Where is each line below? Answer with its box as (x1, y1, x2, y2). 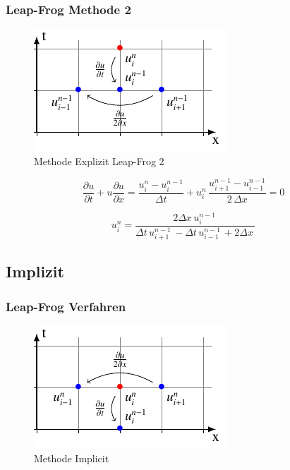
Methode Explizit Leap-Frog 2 (34, 153, 164, 168)
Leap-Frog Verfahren (6, 297, 126, 315)
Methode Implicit (34, 450, 109, 465)
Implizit (6, 260, 64, 282)
